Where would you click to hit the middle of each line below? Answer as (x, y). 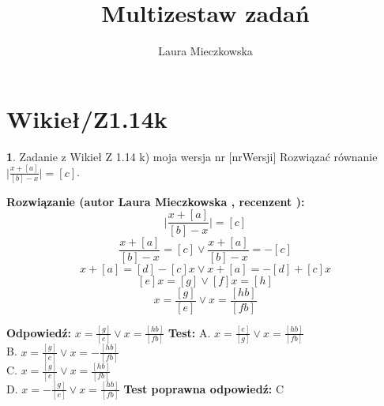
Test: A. (190, 332)
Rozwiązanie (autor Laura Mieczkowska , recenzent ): (156, 201)
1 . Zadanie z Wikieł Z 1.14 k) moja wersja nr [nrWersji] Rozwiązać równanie (192, 156)
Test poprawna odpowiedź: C (204, 388)
